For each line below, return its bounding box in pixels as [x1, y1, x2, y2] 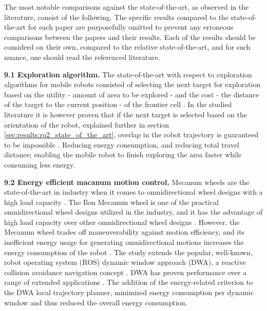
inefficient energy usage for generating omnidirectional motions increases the [4, 237, 244, 247]
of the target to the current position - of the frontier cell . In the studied [4, 99, 232, 110]
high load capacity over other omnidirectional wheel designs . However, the [4, 216, 240, 227]
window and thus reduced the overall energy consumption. [4, 297, 187, 307]
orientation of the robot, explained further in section [4, 119, 169, 130]
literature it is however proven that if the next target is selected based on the [4, 109, 247, 119]
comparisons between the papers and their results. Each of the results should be [4, 31, 256, 42]
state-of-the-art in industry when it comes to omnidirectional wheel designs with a [4, 186, 263, 197]
